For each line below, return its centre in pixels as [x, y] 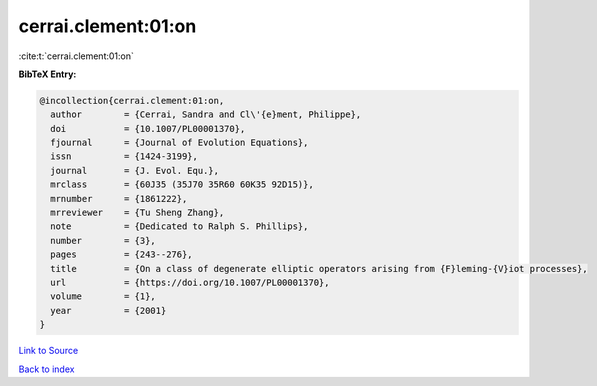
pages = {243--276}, [122, 254]
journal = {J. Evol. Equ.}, [135, 170]
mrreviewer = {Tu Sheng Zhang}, [137, 213]
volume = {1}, [103, 296]
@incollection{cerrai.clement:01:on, [132, 100]
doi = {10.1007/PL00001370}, [148, 128]
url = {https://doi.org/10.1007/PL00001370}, [190, 282]
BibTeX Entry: [47, 74]
